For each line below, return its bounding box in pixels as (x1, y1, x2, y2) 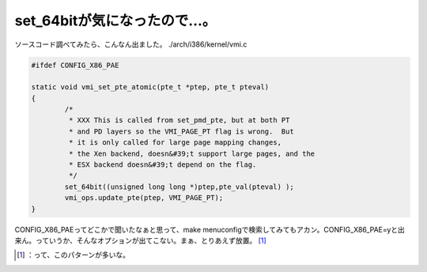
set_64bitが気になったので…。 (14, 12, 217, 29)
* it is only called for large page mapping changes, (68, 138, 282, 147)
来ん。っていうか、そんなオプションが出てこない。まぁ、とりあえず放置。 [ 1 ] (14, 236, 266, 245)
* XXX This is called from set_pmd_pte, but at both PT (68, 115, 290, 125)
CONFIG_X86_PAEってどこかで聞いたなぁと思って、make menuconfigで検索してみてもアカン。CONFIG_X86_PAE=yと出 (14, 225, 405, 234)
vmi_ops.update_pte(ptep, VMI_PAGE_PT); (64, 194, 224, 202)
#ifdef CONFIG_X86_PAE (31, 60, 119, 70)
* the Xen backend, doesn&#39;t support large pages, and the (68, 149, 316, 158)
